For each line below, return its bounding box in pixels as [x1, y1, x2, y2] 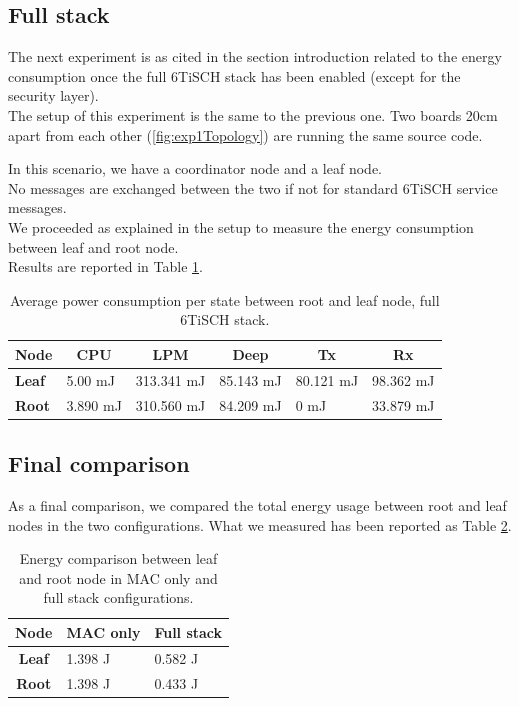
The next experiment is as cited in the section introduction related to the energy [8, 46, 502, 67]
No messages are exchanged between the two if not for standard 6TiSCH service [8, 177, 498, 198]
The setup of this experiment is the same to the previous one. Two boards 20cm [8, 104, 498, 125]
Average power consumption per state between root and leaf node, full [9, 289, 440, 310]
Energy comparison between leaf [19, 548, 218, 569]
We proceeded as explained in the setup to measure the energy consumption [8, 216, 474, 237]
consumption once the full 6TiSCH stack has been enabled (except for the [8, 65, 461, 86]
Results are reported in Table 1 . [8, 256, 203, 277]
